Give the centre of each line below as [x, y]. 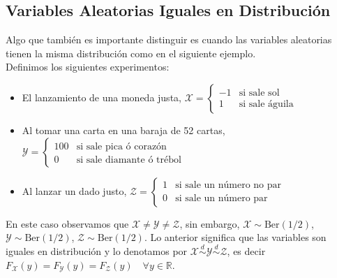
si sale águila [266, 104]
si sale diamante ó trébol [129, 160]
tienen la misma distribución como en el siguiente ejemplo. [131, 53]
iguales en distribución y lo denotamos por [97, 250]
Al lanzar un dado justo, [74, 190]
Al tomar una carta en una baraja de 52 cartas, [123, 130]
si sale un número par [222, 199]
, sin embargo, [210, 223]
